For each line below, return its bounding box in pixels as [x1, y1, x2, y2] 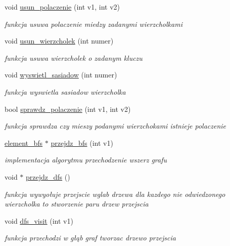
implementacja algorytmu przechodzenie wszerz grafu [5, 154, 167, 165]
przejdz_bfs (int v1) [51, 137, 113, 148]
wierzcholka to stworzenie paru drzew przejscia [5, 198, 149, 209]
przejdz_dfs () [26, 171, 70, 182]
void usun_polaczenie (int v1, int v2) [5, 2, 120, 12]
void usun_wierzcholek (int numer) [5, 35, 114, 46]
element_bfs [5, 137, 43, 148]
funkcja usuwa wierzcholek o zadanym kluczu [5, 52, 143, 63]
